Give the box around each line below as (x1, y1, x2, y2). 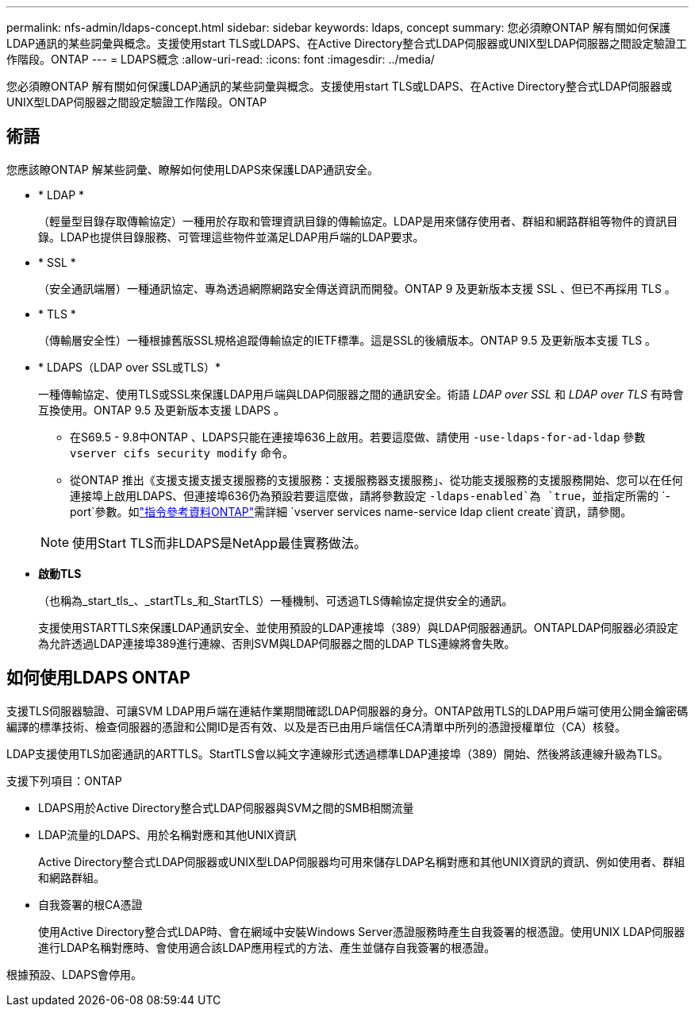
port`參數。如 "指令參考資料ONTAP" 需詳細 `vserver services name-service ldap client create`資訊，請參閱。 (70, 504, 632, 518)
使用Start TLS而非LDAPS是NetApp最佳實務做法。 (72, 534, 367, 551)
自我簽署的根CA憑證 (38, 897, 143, 911)
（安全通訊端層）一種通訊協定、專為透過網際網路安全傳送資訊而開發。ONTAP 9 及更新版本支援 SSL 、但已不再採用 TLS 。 (38, 281, 676, 295)
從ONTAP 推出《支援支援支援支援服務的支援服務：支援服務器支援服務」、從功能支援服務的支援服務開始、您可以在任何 (70, 472, 683, 487)
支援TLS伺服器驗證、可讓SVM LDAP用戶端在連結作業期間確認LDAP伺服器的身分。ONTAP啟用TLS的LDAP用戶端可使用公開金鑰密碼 (6, 703, 689, 718)
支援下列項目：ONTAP (6, 773, 122, 788)
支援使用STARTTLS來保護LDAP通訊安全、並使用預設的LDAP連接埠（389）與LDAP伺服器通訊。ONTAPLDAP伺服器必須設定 (38, 620, 678, 634)
